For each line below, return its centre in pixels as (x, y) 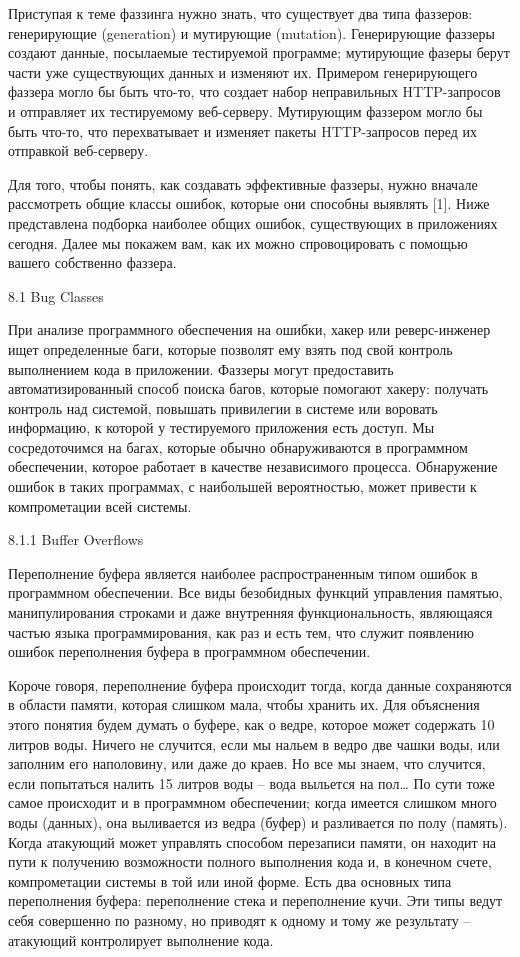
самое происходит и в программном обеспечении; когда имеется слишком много (252, 802)
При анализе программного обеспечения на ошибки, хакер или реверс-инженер (249, 329)
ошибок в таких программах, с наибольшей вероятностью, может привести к (242, 486)
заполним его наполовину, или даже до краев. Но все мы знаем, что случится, (247, 763)
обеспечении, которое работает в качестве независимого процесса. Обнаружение (253, 466)
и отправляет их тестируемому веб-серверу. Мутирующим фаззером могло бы (245, 110)
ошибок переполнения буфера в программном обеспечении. (189, 651)
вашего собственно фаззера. (92, 262)
